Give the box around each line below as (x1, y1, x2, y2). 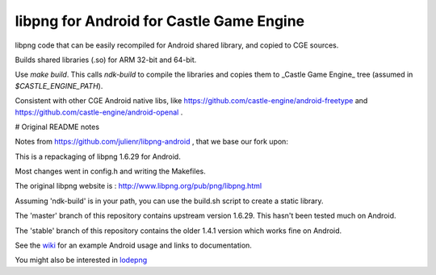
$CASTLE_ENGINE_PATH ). (15, 81, 103, 90)
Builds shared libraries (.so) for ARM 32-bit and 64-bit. (15, 55, 197, 65)
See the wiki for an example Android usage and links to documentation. (15, 240, 252, 250)
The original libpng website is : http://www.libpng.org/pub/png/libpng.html (15, 181, 262, 191)
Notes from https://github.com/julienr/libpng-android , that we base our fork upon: (15, 137, 288, 147)
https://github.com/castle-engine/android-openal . (15, 107, 183, 117)
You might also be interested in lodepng (15, 255, 148, 265)
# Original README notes (15, 122, 100, 131)
